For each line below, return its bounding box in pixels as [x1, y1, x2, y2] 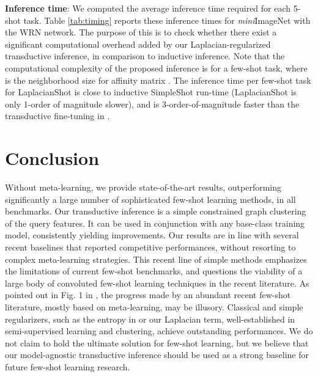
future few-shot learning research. [5, 360, 130, 373]
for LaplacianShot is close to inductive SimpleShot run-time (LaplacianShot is [5, 86, 297, 98]
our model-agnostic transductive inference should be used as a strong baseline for [5, 348, 309, 361]
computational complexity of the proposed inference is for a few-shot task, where [5, 61, 308, 74]
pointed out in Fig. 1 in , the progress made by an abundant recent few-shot [5, 288, 291, 301]
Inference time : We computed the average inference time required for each [5, 2, 291, 14]
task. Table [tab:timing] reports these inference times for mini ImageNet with [23, 13, 311, 26]
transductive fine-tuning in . [5, 109, 110, 122]
